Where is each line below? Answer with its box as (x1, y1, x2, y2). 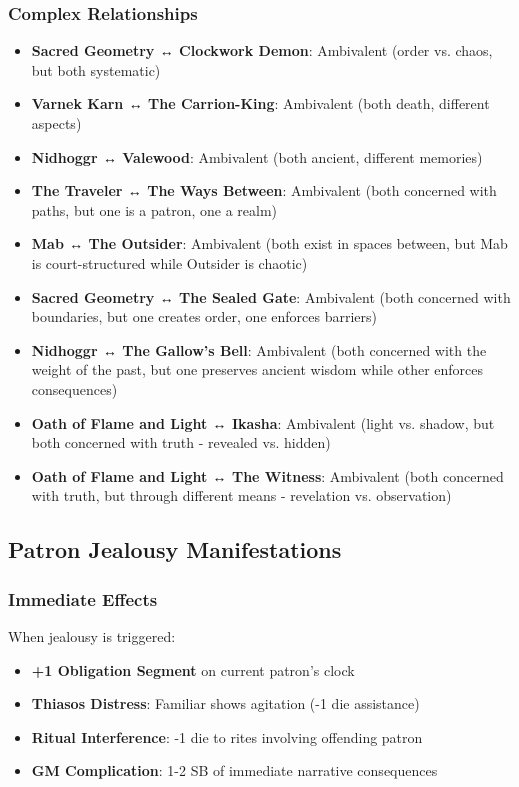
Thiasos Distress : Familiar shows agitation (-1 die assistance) (31, 693, 420, 714)
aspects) (31, 113, 82, 133)
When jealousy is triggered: (8, 625, 176, 646)
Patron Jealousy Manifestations (8, 534, 342, 565)
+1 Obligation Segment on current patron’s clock (31, 659, 355, 680)
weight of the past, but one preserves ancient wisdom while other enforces (31, 359, 484, 380)
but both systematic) (31, 59, 161, 80)
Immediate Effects (8, 586, 158, 611)
